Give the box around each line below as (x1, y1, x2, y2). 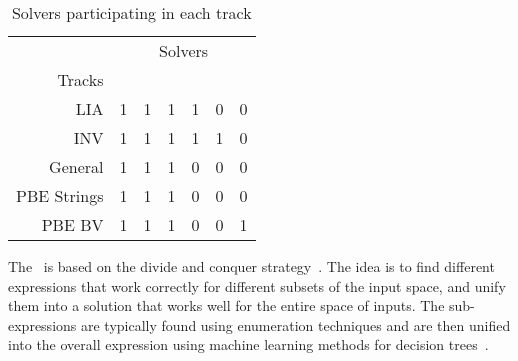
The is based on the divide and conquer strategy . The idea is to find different (8, 256, 495, 276)
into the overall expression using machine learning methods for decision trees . (8, 334, 489, 355)
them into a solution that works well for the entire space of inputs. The (8, 295, 445, 316)
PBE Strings (16, 184, 104, 207)
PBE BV (41, 213, 104, 236)
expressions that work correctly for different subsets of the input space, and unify (8, 275, 506, 296)
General (49, 155, 104, 178)
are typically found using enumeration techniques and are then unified (80, 314, 511, 335)
